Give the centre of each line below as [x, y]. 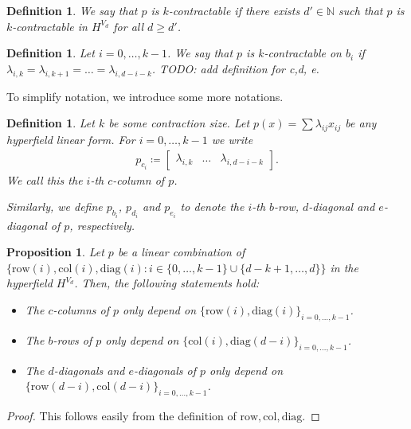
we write [232, 139]
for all [129, 26]
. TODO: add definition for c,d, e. [235, 68]
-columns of [81, 310]
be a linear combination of [181, 252]
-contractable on [303, 53]
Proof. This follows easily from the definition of [121, 415]
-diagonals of [165, 370]
